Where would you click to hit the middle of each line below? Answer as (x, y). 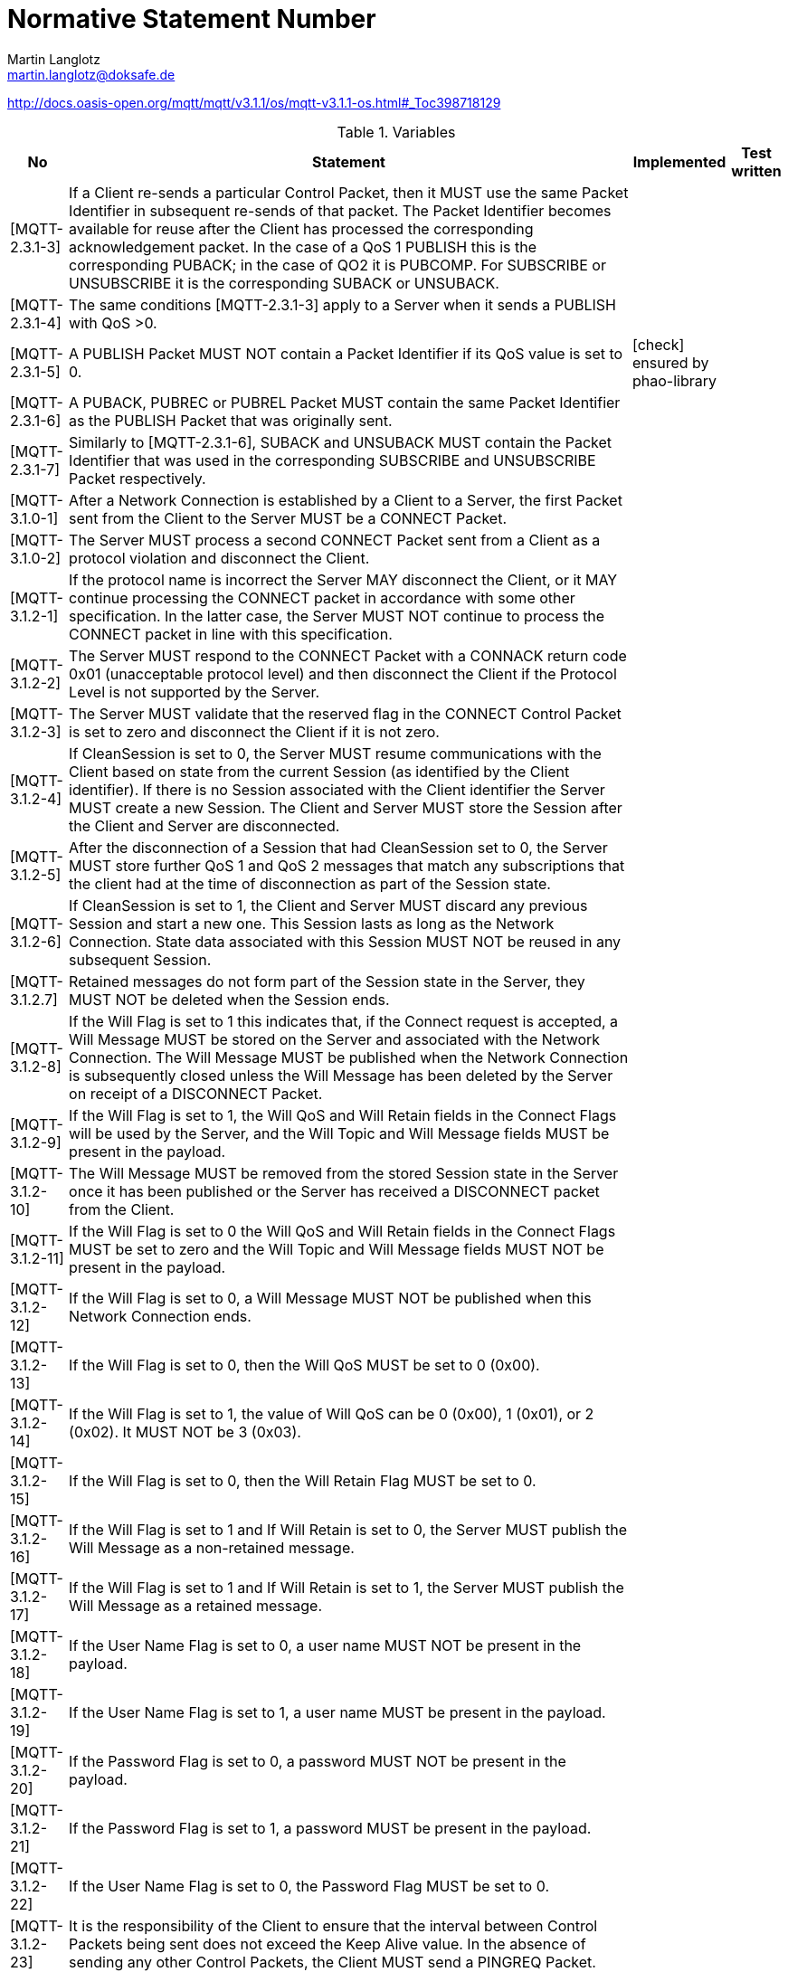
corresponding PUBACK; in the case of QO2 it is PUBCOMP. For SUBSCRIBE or (337, 265)
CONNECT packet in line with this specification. (231, 634)
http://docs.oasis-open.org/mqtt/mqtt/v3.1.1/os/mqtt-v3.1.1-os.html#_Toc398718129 (254, 102)
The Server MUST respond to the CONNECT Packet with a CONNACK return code (348, 655)
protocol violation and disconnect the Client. (219, 558)
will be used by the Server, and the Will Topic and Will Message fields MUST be (339, 1133)
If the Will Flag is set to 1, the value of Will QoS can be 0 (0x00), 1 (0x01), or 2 (332, 1413)
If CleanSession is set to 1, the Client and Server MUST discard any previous (328, 905)
